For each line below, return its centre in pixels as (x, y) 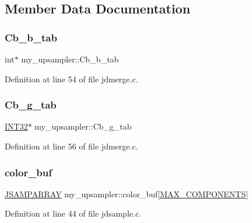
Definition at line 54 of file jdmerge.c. (71, 79)
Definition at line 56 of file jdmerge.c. (71, 146)
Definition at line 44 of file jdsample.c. (73, 213)
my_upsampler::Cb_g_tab (83, 126)
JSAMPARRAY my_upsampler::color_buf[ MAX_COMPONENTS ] (127, 194)
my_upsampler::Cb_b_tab (70, 59)
